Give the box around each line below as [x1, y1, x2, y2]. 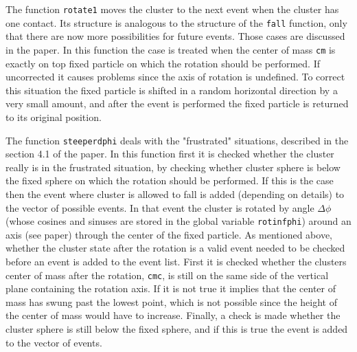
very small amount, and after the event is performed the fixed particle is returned [5, 96, 349, 111]
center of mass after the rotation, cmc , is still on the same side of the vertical [5, 267, 329, 282]
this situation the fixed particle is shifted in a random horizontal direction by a [5, 82, 338, 97]
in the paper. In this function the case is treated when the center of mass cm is [5, 42, 336, 56]
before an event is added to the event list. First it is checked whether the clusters [5, 254, 347, 268]
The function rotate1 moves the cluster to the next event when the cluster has [5, 2, 339, 16]
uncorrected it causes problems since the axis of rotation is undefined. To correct [5, 69, 345, 84]
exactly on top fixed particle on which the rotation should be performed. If [5, 56, 320, 70]
